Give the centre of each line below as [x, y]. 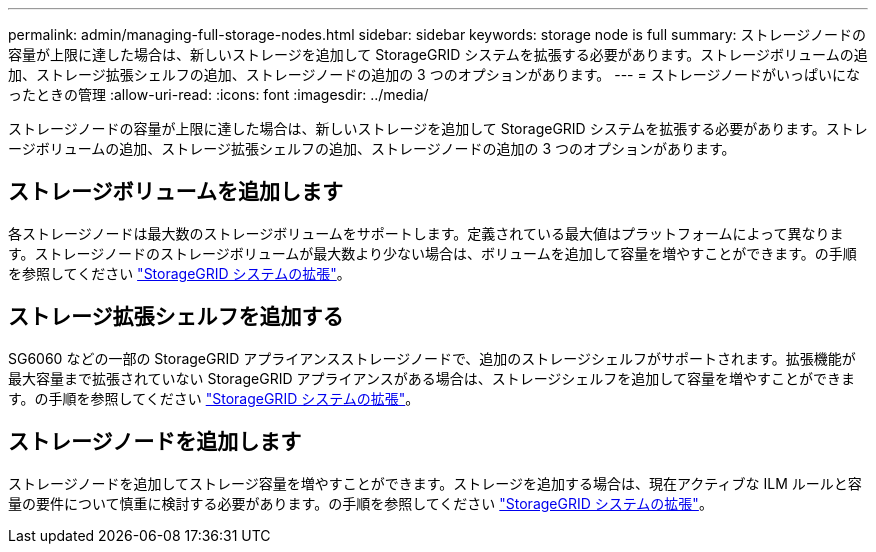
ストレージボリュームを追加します [175, 192]
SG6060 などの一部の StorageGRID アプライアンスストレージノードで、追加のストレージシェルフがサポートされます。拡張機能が [432, 358]
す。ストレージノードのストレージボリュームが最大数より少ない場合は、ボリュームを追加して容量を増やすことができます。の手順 [432, 253]
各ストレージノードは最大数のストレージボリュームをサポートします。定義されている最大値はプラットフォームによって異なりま [426, 233]
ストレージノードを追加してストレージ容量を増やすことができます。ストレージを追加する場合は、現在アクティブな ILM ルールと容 [435, 483]
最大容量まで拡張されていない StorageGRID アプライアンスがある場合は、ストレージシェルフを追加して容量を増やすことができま [431, 378]
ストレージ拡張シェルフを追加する [176, 317]
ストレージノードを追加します [155, 442]
